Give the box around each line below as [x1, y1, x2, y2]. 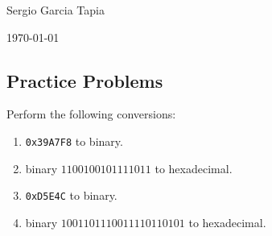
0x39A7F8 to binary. [25, 132, 123, 149]
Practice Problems [6, 68, 163, 93]
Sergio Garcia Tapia [6, 2, 105, 18]
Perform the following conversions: [6, 106, 176, 122]
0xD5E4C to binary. [25, 187, 117, 204]
